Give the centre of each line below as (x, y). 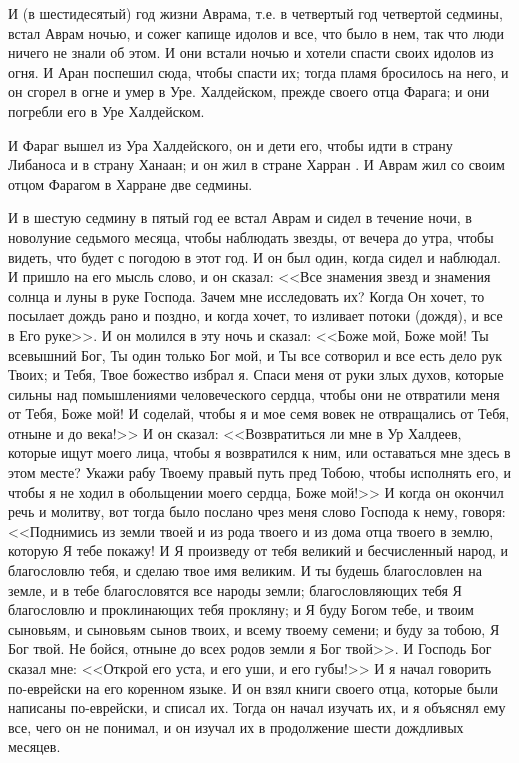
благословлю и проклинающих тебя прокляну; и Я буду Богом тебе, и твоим (241, 609)
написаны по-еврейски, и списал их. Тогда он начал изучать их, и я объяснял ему (257, 707)
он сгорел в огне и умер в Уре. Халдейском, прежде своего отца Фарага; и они (249, 91)
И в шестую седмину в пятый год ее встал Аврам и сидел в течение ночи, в (240, 217)
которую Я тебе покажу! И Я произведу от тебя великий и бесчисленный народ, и (258, 550)
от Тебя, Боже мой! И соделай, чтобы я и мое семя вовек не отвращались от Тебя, (259, 413)
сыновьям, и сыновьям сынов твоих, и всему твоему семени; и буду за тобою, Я (254, 628)
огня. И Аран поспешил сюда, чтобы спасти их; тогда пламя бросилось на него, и (258, 71)
